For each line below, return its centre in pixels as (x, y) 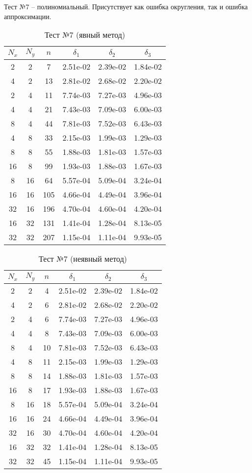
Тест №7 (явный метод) (85, 35)
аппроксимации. (28, 16)
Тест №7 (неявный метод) (83, 259)
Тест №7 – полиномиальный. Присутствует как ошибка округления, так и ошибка (126, 6)
